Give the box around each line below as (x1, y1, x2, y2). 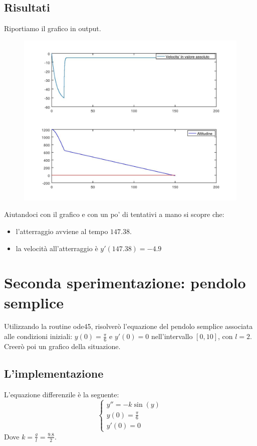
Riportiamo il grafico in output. (4, 23, 101, 34)
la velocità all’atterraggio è (16, 243, 98, 253)
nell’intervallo (151, 331, 193, 342)
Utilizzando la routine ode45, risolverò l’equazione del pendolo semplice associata (4, 321, 253, 331)
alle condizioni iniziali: (4, 331, 73, 342)
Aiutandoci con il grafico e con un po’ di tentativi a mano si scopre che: (4, 209, 224, 219)
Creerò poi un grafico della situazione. (4, 341, 121, 351)
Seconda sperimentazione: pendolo (4, 272, 246, 293)
